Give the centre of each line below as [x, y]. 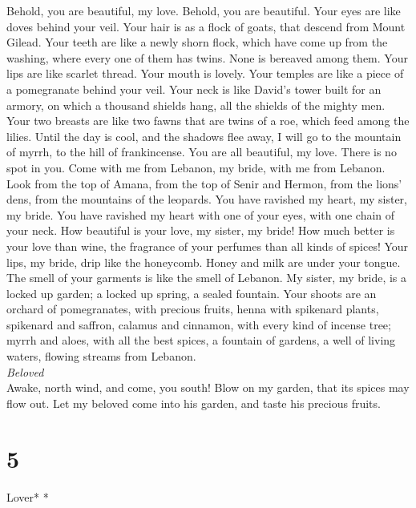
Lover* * [28, 496]
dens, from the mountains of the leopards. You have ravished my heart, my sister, [207, 199]
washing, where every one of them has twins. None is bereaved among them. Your [207, 57]
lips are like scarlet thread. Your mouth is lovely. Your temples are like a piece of [205, 73]
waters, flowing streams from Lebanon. [101, 356]
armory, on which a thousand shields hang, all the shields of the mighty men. [196, 105]
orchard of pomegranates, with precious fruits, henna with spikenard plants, [193, 309]
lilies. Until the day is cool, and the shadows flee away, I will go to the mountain [204, 136]
